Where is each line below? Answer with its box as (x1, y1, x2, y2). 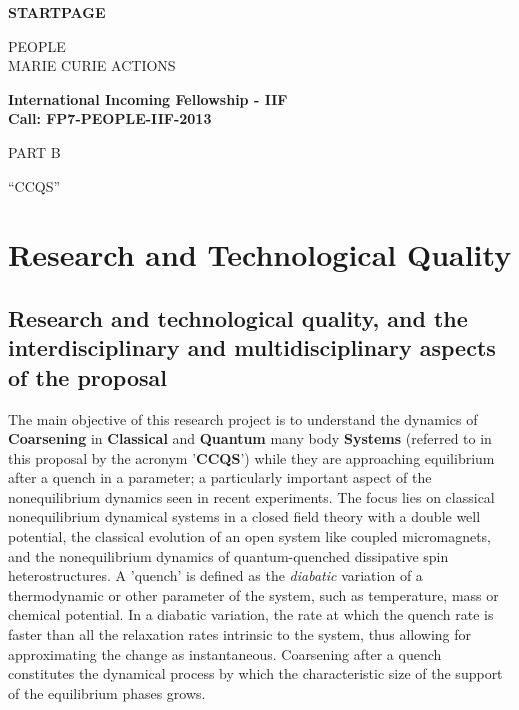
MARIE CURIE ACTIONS (8, 55, 176, 76)
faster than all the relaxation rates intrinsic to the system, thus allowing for (8, 624, 472, 645)
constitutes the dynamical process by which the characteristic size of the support (8, 663, 503, 684)
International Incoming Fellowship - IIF (8, 88, 288, 109)
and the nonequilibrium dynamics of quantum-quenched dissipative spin (8, 545, 449, 566)
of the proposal (8, 361, 167, 392)
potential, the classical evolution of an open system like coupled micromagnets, (8, 526, 492, 547)
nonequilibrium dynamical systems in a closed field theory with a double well (8, 506, 481, 527)
